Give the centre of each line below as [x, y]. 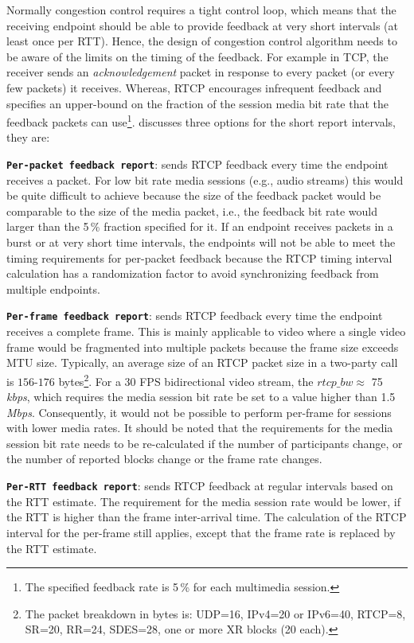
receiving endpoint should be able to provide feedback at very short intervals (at [202, 25]
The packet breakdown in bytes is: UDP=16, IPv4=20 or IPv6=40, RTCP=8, [215, 613]
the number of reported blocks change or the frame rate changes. [164, 459]
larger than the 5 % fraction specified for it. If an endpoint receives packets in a [200, 226]
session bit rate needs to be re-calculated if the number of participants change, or [205, 443]
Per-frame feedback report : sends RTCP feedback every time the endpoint [195, 316]
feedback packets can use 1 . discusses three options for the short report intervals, [201, 121]
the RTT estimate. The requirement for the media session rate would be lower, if [203, 501]
